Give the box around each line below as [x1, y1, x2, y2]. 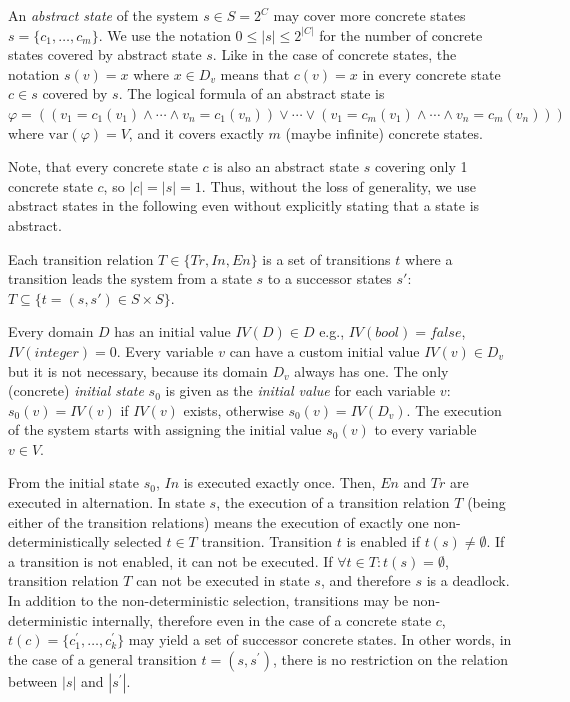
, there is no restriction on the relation [272, 648, 509, 669]
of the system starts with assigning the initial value [8, 419, 322, 440]
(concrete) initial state [8, 380, 144, 401]
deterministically [8, 531, 110, 552]
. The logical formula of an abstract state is [118, 83, 385, 104]
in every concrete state [362, 63, 501, 84]
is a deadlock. [426, 570, 510, 591]
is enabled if [346, 531, 420, 552]
